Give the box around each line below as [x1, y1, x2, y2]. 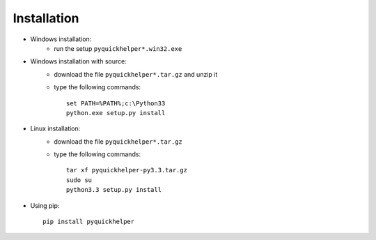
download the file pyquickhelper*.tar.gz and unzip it [54, 70, 218, 78]
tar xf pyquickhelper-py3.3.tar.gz [66, 166, 188, 174]
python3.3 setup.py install [66, 186, 162, 194]
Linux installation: [30, 124, 81, 133]
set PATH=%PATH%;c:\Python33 [66, 99, 166, 107]
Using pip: [30, 201, 60, 209]
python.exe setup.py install [66, 109, 166, 117]
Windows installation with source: [30, 57, 127, 66]
